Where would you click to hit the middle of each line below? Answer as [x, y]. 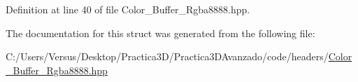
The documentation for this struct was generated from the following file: [160, 33]
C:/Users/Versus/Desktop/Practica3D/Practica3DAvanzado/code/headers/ [167, 56]
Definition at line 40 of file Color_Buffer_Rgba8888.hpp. [128, 9]
